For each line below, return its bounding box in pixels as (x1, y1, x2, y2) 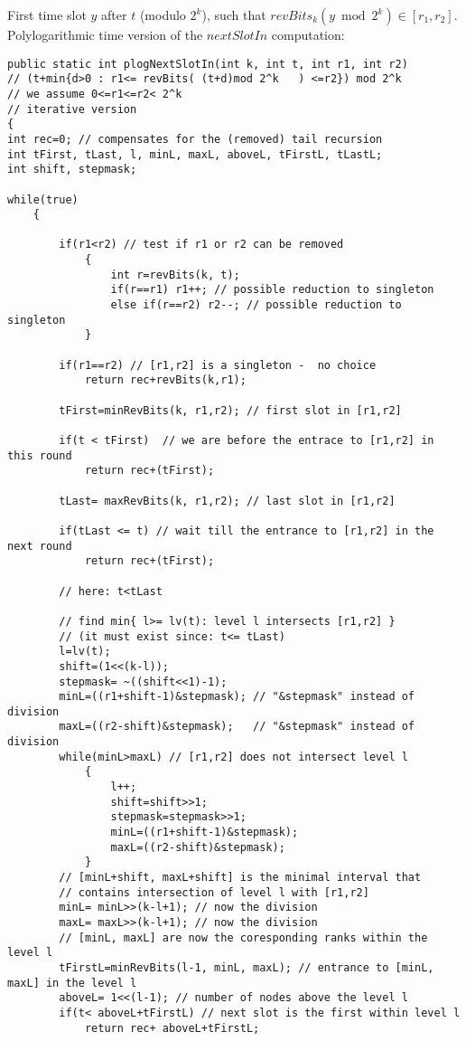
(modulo (139, 5, 186, 24)
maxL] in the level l (7, 976, 137, 989)
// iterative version (7, 102, 137, 116)
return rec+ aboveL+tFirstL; (84, 1021, 260, 1035)
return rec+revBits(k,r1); (84, 374, 247, 387)
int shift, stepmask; (7, 163, 137, 176)
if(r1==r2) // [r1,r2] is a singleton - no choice (59, 358, 377, 372)
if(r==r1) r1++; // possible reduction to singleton (110, 283, 434, 297)
